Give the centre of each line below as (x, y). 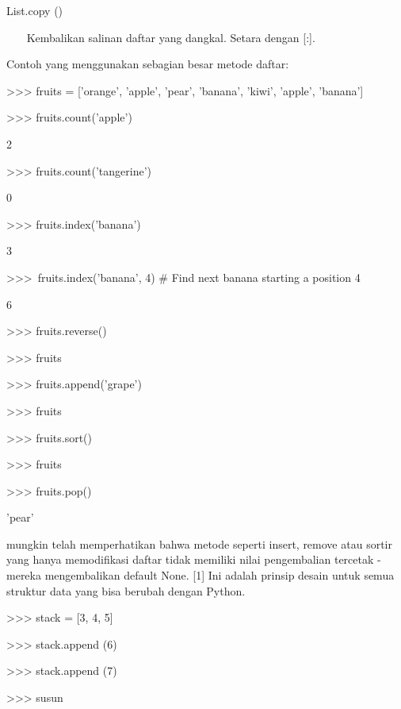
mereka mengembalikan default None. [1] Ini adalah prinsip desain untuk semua (200, 575)
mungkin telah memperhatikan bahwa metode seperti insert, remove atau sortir (199, 543)
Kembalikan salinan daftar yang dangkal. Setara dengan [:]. (171, 37)
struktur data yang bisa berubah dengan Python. (126, 590)
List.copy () (35, 10)
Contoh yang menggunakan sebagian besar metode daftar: (148, 64)
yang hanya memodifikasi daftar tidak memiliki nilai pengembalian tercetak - (194, 559)
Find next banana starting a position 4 (266, 277)
